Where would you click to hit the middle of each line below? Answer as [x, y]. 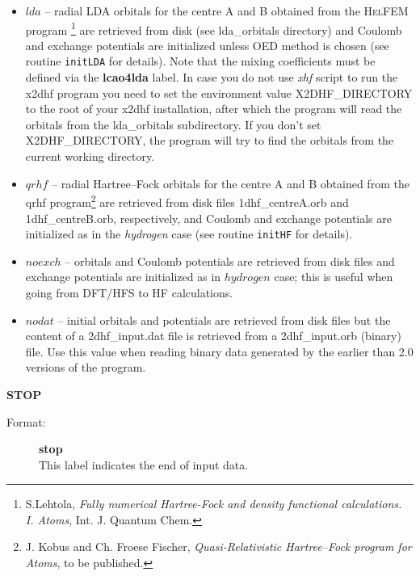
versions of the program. [86, 367]
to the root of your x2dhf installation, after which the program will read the [214, 109]
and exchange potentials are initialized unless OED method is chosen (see [207, 45]
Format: [26, 421]
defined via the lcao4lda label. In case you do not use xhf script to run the [212, 77]
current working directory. [90, 156]
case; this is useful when [334, 277]
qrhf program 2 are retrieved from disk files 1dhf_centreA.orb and [187, 201]
